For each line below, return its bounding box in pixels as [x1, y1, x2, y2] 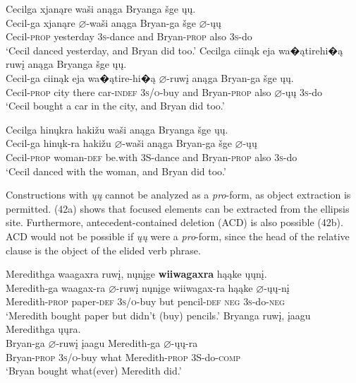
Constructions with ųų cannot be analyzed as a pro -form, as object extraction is [6, 187, 351, 202]
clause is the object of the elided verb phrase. [6, 242, 201, 257]
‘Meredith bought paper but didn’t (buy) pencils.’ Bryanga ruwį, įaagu [6, 307, 311, 322]
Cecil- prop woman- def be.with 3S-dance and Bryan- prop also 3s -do [6, 149, 297, 164]
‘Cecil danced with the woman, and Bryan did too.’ [6, 163, 226, 178]
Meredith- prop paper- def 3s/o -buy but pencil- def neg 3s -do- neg [6, 294, 285, 309]
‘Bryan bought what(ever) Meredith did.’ [6, 363, 182, 378]
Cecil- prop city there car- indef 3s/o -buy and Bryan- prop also [6, 84, 271, 99]
